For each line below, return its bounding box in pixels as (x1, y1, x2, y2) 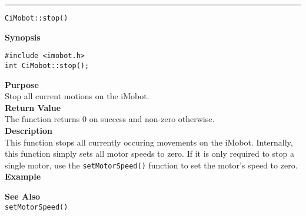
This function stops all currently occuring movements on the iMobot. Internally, (5, 136, 293, 148)
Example (5, 170, 41, 183)
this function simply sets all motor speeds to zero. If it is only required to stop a (5, 147, 294, 160)
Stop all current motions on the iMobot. (5, 90, 149, 102)
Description (5, 124, 53, 136)
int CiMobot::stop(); (5, 61, 89, 70)
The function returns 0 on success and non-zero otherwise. (5, 113, 215, 125)
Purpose (5, 78, 39, 90)
